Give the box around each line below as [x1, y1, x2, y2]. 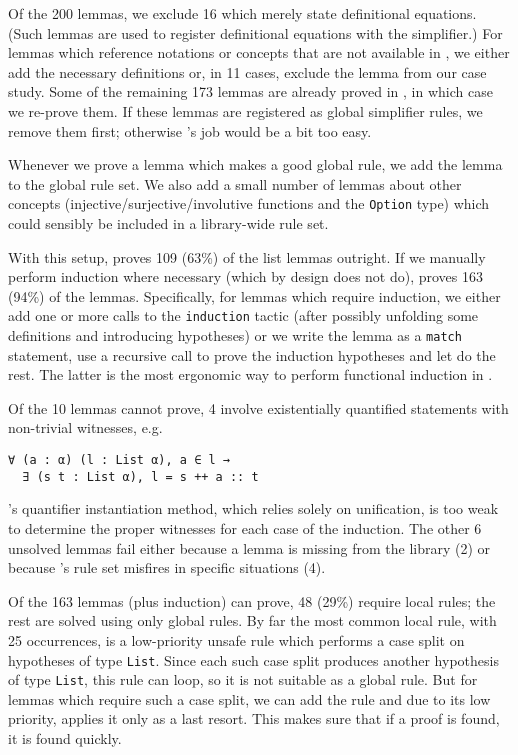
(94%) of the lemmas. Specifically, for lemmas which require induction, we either [8, 285, 501, 306]
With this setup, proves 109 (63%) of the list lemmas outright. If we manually [8, 246, 486, 267]
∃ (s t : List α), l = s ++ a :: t [22, 469, 259, 484]
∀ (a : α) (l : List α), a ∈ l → [8, 453, 230, 468]
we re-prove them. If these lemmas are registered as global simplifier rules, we [8, 100, 483, 121]
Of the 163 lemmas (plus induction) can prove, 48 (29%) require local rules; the [8, 590, 496, 611]
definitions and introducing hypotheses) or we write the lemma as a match [8, 325, 462, 346]
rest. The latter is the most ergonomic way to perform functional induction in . [8, 364, 493, 385]
